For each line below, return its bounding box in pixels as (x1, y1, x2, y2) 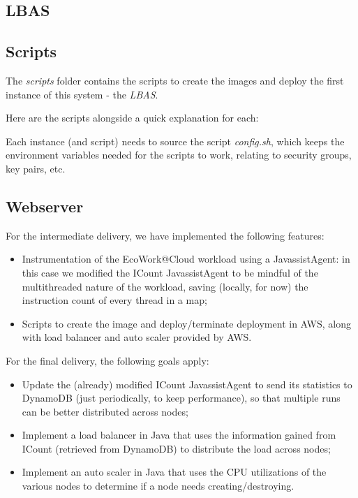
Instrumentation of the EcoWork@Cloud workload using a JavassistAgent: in (22, 251, 350, 266)
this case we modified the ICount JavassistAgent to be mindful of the (22, 265, 318, 279)
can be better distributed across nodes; (22, 404, 188, 418)
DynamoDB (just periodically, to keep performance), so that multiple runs (22, 390, 341, 405)
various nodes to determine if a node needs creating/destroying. (22, 478, 294, 493)
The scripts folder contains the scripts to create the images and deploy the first (6, 73, 344, 87)
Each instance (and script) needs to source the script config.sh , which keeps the (6, 133, 345, 148)
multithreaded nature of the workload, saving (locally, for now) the (22, 279, 308, 293)
